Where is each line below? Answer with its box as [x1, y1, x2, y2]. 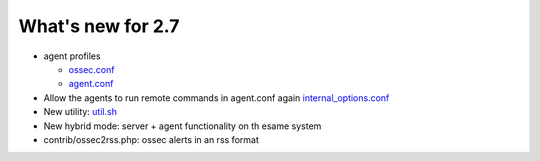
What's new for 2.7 [18, 15, 180, 37]
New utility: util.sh [43, 106, 117, 118]
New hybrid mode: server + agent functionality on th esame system [43, 120, 322, 132]
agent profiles [43, 50, 101, 62]
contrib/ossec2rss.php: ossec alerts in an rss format [43, 133, 259, 145]
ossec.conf [68, 63, 115, 75]
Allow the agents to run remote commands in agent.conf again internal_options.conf [43, 91, 390, 104]
